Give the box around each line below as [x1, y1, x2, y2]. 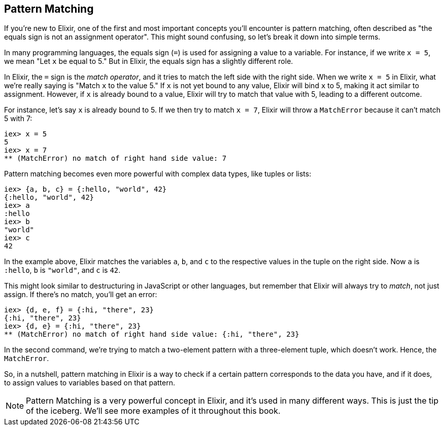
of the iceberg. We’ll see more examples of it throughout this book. [26, 406, 281, 416]
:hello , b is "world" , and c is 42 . [4, 266, 121, 275]
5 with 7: [4, 114, 32, 123]
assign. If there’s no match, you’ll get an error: [4, 290, 157, 299]
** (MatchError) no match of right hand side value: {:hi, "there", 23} [4, 330, 299, 339]
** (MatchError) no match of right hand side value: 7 [4, 154, 227, 163]
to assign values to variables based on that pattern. [4, 378, 175, 387]
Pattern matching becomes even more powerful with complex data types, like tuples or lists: [4, 169, 312, 178]
